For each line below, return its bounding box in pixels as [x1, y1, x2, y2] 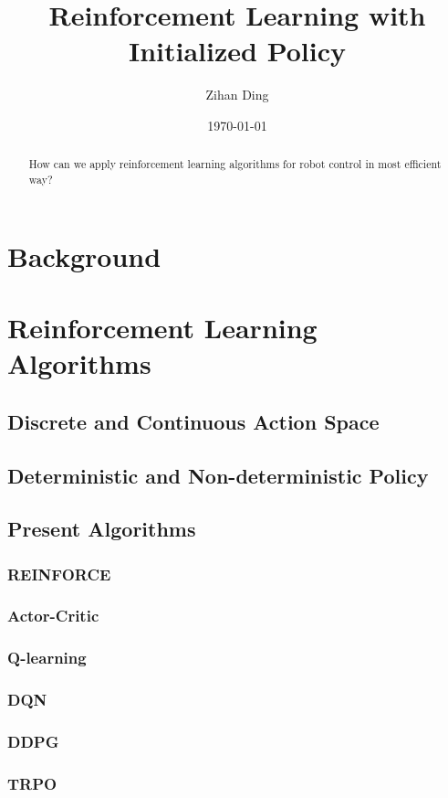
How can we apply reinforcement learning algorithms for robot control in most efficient [28, 156, 442, 172]
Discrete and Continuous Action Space [7, 407, 380, 435]
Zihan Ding [205, 85, 269, 104]
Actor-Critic [7, 604, 99, 627]
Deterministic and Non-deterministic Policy [7, 461, 429, 489]
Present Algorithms [7, 515, 196, 543]
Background [7, 237, 161, 274]
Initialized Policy [128, 32, 347, 69]
